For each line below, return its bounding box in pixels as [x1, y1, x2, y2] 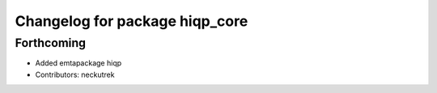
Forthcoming [15, 36, 87, 50]
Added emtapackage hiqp [35, 58, 122, 68]
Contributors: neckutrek [35, 70, 115, 79]
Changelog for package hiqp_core [15, 12, 248, 30]
